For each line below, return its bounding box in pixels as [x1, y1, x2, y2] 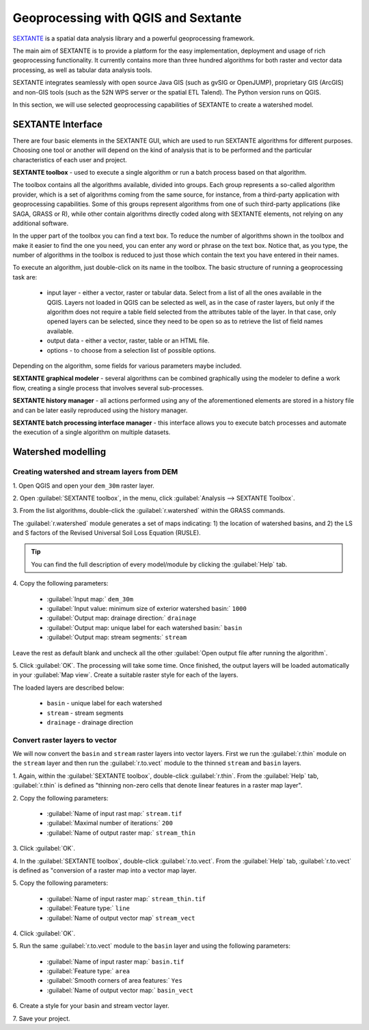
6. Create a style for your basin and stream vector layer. [12, 1002, 170, 1010]
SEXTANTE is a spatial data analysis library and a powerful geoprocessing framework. [12, 34, 255, 42]
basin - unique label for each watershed [46, 699, 163, 707]
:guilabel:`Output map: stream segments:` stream [46, 633, 187, 642]
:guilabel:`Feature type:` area [46, 967, 130, 975]
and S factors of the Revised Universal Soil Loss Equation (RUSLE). [12, 529, 201, 537]
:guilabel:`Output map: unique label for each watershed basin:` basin [46, 623, 243, 631]
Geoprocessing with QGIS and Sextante [12, 10, 242, 25]
